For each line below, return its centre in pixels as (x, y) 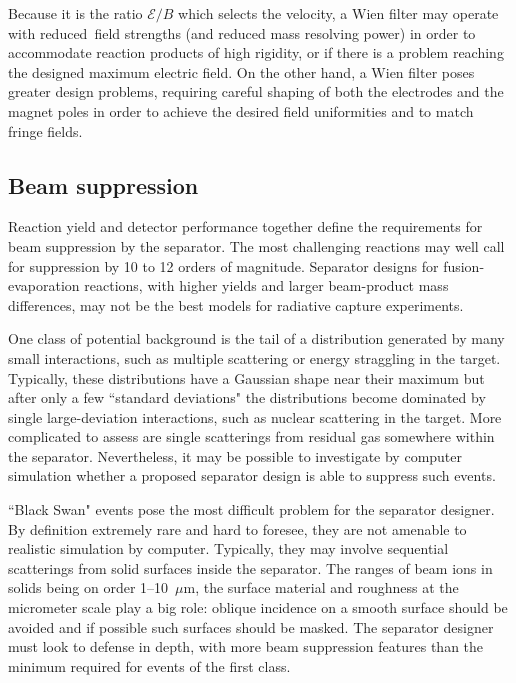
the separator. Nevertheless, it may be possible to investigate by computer (235, 455)
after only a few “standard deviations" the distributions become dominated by (247, 397)
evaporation (44, 285)
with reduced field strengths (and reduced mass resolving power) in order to (242, 32)
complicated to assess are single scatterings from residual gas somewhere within (251, 436)
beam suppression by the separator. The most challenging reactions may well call (256, 245)
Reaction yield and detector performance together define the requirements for (245, 226)
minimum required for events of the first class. (149, 665)
